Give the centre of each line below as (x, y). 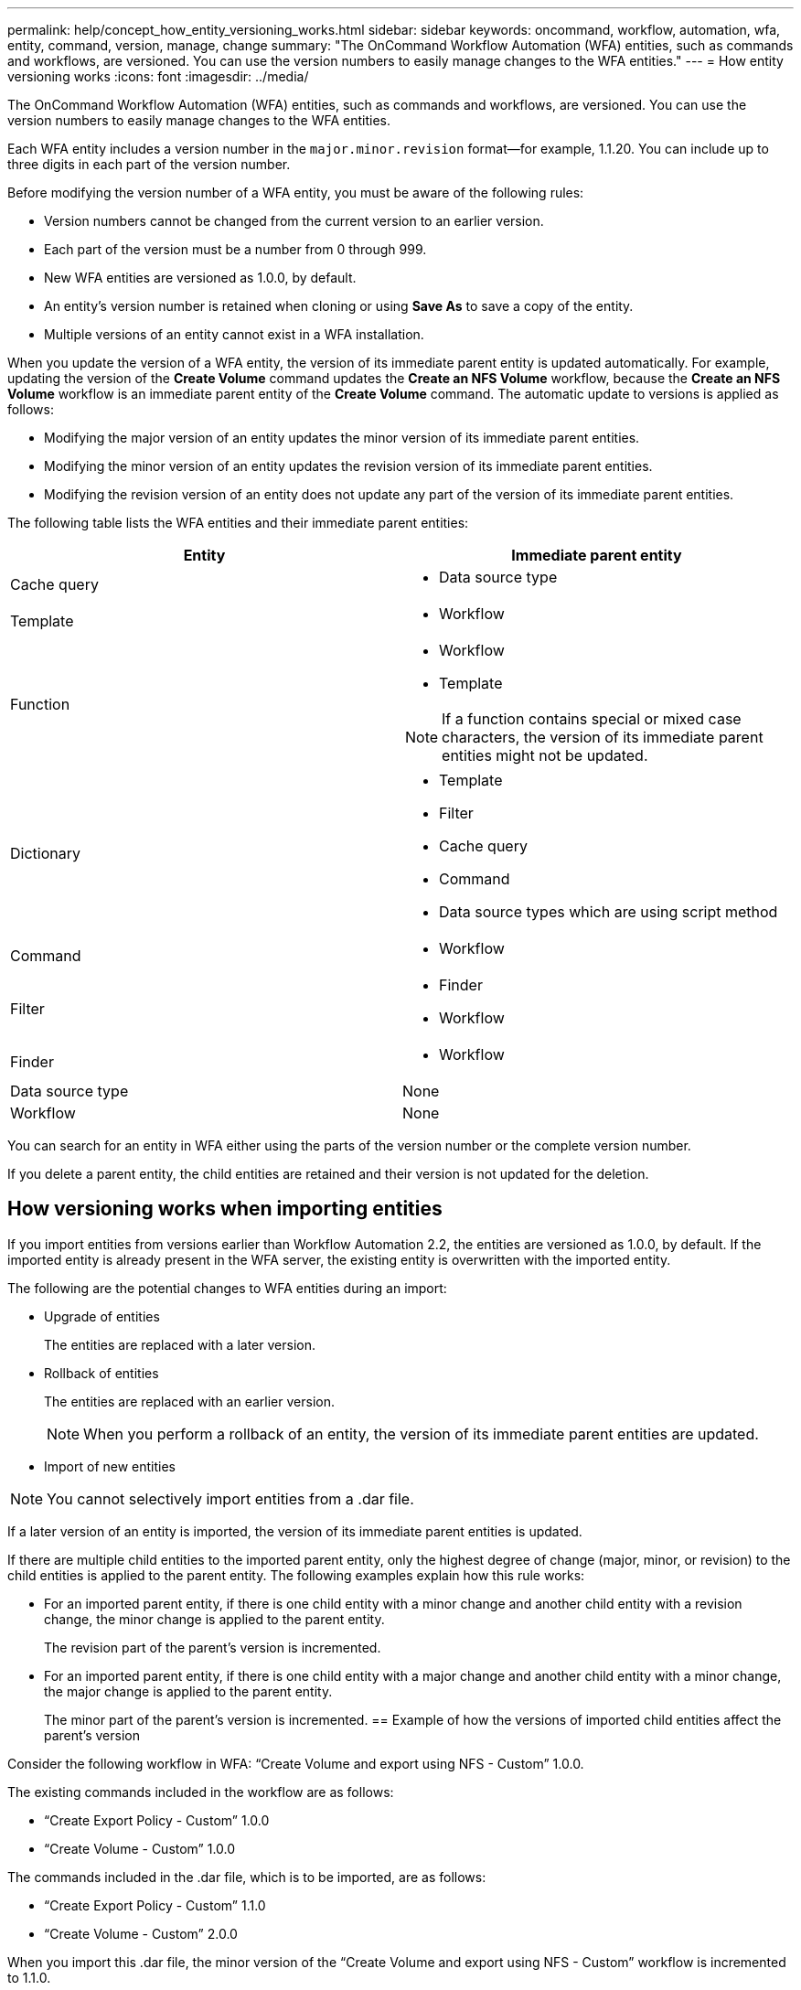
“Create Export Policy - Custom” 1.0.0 (157, 1820)
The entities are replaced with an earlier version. (189, 1401)
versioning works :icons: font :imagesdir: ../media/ (158, 76)
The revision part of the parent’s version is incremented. (213, 1647)
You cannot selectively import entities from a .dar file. (230, 1498)
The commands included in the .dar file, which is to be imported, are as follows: (247, 1877)
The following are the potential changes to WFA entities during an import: (227, 1288)
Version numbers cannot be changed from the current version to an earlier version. (294, 221)
